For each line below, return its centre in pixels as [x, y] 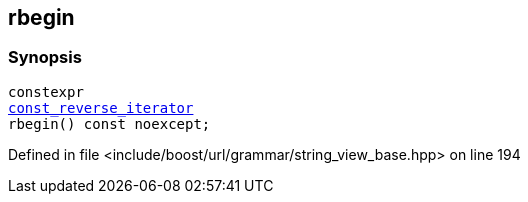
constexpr [46, 91]
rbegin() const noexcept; [109, 123]
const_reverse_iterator [101, 107]
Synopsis [45, 57]
